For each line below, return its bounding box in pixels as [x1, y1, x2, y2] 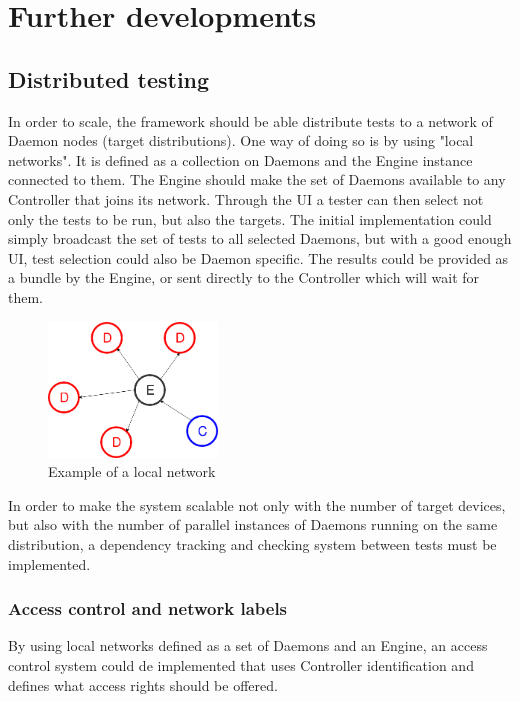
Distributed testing [8, 63, 210, 94]
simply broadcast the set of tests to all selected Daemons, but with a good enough [8, 228, 512, 249]
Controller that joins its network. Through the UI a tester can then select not [8, 188, 484, 209]
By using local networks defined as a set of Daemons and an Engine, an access [8, 635, 488, 656]
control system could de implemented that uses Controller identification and [8, 654, 474, 675]
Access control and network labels [8, 596, 288, 621]
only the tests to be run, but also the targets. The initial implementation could [8, 208, 492, 229]
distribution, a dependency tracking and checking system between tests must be [8, 533, 497, 554]
